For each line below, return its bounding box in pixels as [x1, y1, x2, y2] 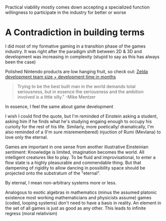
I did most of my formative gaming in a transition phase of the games [5, 43, 146, 49]
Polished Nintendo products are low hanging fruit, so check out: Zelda [5, 68, 148, 74]
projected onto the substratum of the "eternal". [5, 170, 101, 176]
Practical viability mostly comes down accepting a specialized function [5, 4, 150, 10]
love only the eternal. [5, 134, 48, 140]
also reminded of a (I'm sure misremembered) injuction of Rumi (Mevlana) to [5, 129, 161, 135]
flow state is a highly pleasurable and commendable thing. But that [5, 160, 141, 166]
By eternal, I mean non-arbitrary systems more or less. [5, 179, 117, 185]
